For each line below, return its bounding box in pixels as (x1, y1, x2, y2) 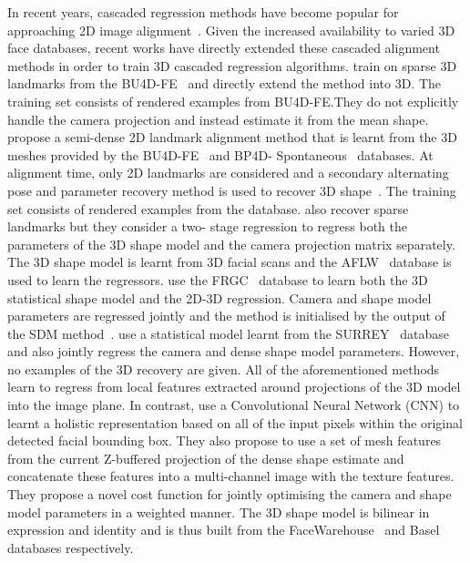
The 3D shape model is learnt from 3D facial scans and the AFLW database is (7, 252, 452, 271)
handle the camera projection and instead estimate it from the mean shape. (7, 109, 429, 128)
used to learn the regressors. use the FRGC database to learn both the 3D (7, 270, 428, 289)
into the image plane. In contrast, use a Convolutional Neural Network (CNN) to (7, 395, 460, 415)
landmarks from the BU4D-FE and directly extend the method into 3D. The (7, 74, 442, 93)
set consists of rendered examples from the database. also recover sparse (7, 199, 409, 218)
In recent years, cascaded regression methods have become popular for (7, 3, 399, 21)
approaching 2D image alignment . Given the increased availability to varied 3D (7, 20, 455, 39)
